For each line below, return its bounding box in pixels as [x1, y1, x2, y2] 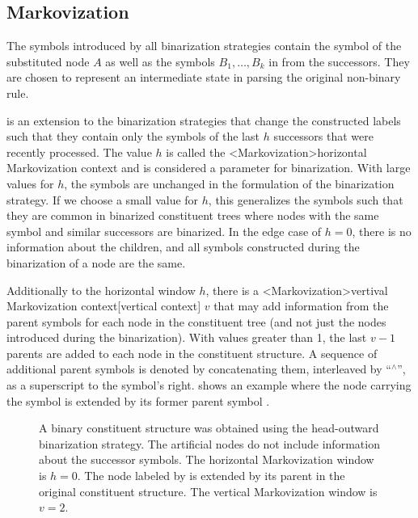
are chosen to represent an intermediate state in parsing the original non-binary [6, 69, 401, 86]
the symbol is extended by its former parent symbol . [6, 392, 270, 409]
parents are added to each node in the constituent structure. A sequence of [6, 344, 378, 361]
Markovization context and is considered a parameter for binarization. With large [6, 159, 411, 176]
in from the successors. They [268, 53, 410, 69]
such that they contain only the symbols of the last [6, 128, 260, 145]
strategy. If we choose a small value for [6, 191, 199, 208]
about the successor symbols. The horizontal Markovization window [39, 451, 374, 468]
